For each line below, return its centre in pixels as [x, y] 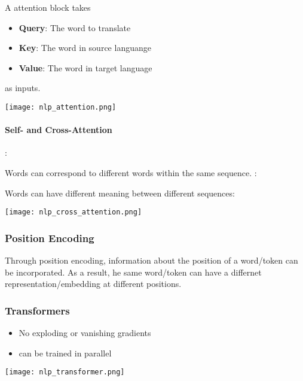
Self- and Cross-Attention [59, 130]
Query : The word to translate [75, 27]
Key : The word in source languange [85, 48]
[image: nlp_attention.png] [61, 107]
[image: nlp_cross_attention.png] [74, 212]
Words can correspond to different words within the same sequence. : [131, 173]
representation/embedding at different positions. [93, 284]
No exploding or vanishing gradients [85, 333]
